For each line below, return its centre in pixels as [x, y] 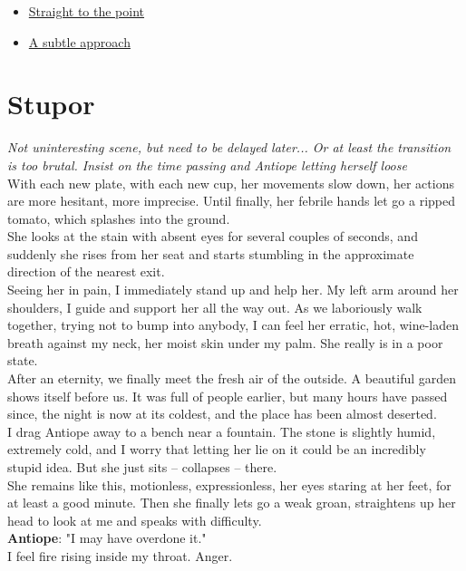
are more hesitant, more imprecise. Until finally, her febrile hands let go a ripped [232, 201]
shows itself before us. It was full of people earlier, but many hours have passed [228, 396]
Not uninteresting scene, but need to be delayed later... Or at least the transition [229, 147]
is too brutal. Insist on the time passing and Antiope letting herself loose [207, 165]
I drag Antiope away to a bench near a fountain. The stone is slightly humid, [222, 431]
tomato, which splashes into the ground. [119, 218]
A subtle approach [79, 41]
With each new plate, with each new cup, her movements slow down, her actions [231, 183]
